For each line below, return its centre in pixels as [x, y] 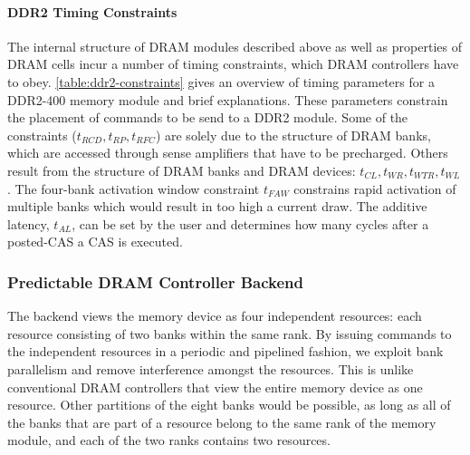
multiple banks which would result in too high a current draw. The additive [217, 206]
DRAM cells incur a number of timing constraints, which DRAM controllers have [233, 64]
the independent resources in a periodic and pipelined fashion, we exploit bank [225, 351]
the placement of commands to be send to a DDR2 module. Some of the [208, 117]
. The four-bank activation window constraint [134, 188]
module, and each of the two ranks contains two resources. [169, 440]
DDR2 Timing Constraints [92, 11]
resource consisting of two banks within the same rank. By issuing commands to [230, 333]
